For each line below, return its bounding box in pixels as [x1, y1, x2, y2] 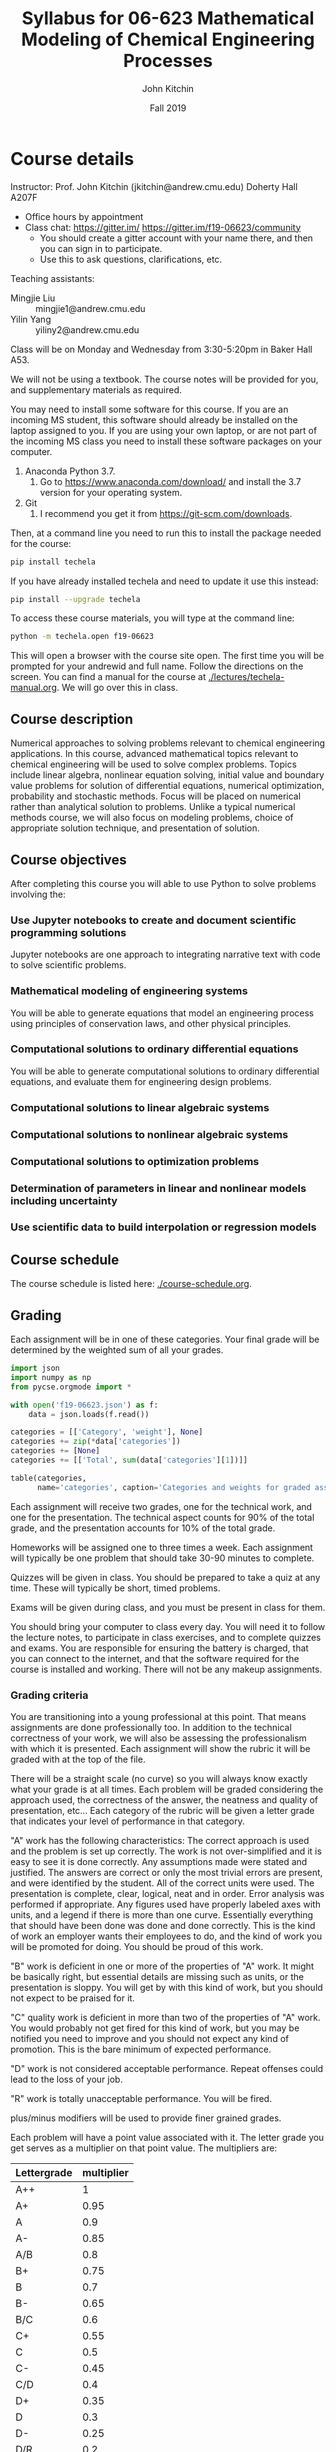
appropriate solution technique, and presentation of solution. [10, 822, 260, 834]
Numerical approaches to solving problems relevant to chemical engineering [10, 737, 326, 749]
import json [10, 1363, 60, 1374]
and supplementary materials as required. [10, 383, 183, 396]
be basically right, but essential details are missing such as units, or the [10, 1970, 305, 1982]
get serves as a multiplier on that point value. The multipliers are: [10, 2142, 278, 2154]
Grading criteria [10, 1688, 89, 1702]
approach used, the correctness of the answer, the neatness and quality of [10, 1793, 319, 1806]
